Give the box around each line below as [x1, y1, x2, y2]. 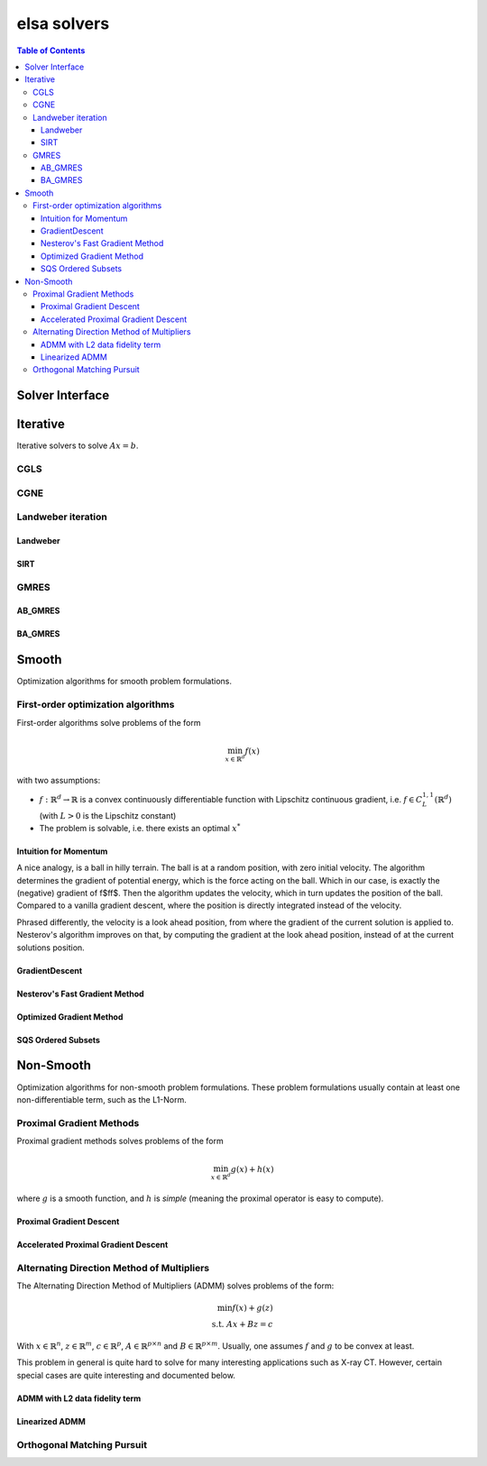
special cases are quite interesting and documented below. [16, 1370, 236, 1380]
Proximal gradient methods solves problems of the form [16, 1136, 225, 1147]
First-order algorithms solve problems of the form [16, 717, 201, 728]
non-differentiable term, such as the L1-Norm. [16, 1094, 187, 1104]
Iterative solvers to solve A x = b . [16, 440, 139, 451]
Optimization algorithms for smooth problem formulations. [16, 676, 233, 687]
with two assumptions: [16, 774, 101, 785]
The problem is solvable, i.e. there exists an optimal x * [39, 821, 241, 833]
